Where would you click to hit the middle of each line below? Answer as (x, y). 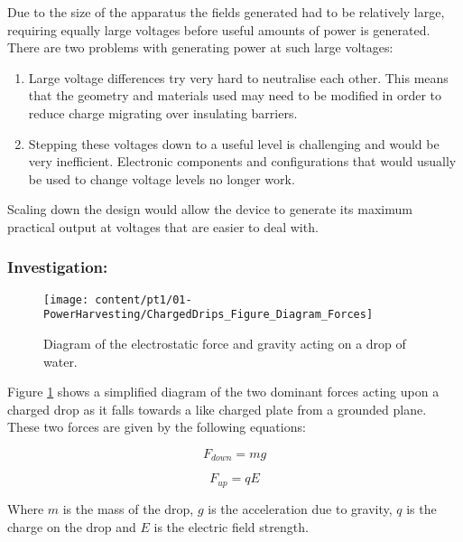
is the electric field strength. (231, 526)
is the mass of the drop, (128, 508)
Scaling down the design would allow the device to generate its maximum (210, 209)
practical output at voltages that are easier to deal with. (163, 226)
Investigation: (58, 267)
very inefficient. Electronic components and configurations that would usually (242, 161)
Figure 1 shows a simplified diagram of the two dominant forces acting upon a (223, 392)
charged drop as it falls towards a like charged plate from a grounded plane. (217, 409)
